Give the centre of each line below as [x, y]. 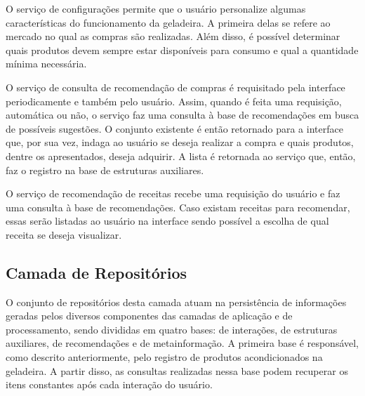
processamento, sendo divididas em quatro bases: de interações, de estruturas [172, 329]
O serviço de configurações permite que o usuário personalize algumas [156, 8]
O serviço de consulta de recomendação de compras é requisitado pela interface [175, 87]
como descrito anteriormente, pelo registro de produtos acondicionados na [164, 357]
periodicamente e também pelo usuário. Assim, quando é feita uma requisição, [174, 101]
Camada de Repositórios [97, 272]
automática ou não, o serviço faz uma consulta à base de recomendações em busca [182, 115]
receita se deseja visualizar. [64, 234]
